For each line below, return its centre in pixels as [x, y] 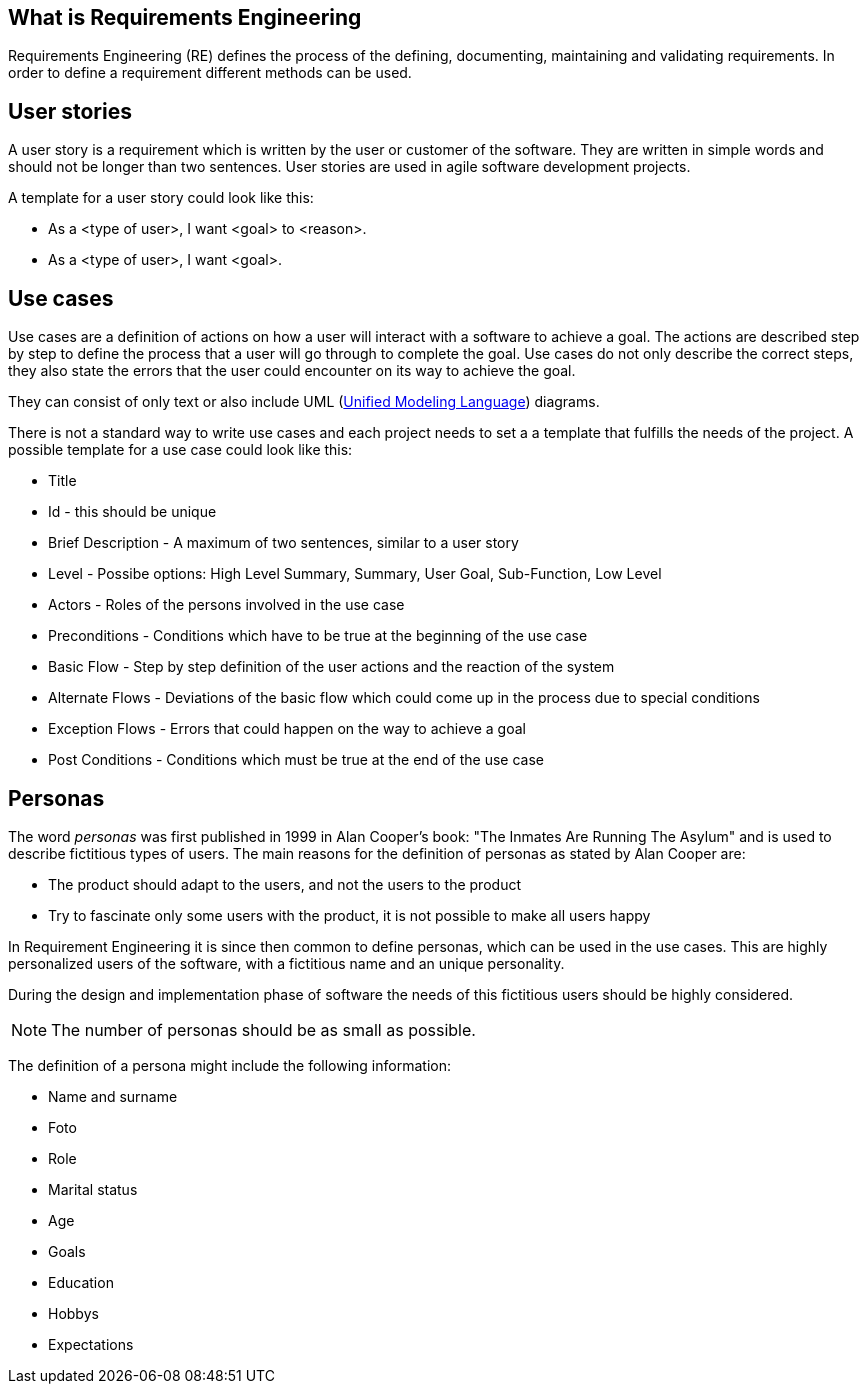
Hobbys [73, 1313]
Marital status [93, 1189]
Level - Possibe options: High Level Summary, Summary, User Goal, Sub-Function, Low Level [355, 574]
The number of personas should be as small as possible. [263, 1029]
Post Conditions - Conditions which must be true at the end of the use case [296, 760]
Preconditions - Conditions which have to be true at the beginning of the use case [318, 636]
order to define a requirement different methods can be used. [210, 73]
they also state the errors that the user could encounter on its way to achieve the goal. [292, 371]
